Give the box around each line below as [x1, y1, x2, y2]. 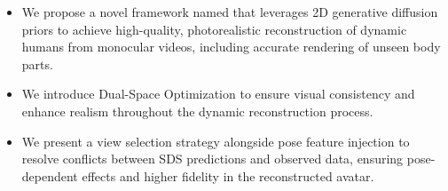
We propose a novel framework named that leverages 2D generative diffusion [21, 3, 438, 20]
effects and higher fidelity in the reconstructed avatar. [82, 166, 374, 185]
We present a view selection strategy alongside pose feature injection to [21, 131, 410, 150]
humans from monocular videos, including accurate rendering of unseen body [21, 37, 441, 56]
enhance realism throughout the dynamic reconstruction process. [21, 101, 373, 120]
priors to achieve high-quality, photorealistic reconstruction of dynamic [21, 20, 407, 38]
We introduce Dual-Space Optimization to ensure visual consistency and [21, 84, 415, 103]
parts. [21, 54, 53, 73]
